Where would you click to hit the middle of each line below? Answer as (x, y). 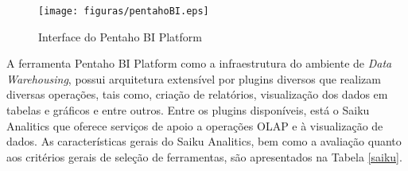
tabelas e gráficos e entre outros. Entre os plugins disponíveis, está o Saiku (188, 110)
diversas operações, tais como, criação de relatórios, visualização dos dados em (197, 94)
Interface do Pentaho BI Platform (120, 36)
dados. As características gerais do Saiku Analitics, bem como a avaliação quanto (204, 141)
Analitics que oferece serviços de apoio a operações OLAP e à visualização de (195, 125)
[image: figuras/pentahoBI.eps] (124, 11)
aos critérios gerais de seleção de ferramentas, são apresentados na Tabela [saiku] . (204, 156)
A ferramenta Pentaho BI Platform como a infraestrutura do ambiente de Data (199, 63)
